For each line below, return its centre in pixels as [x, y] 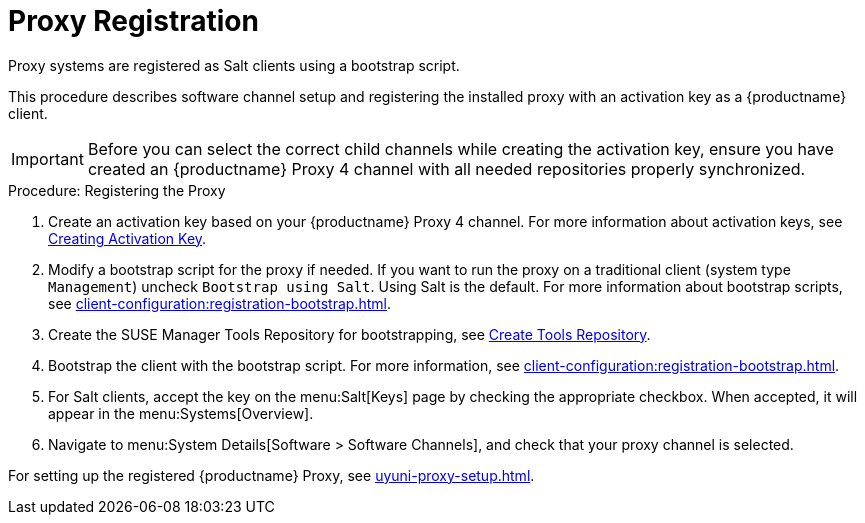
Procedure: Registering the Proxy [117, 190]
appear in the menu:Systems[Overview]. [181, 413]
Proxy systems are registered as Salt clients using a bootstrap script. [234, 65]
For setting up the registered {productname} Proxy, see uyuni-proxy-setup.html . [271, 475]
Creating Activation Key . [127, 238]
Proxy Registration [133, 21]
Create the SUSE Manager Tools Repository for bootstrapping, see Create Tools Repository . [349, 334]
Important [47, 158]
